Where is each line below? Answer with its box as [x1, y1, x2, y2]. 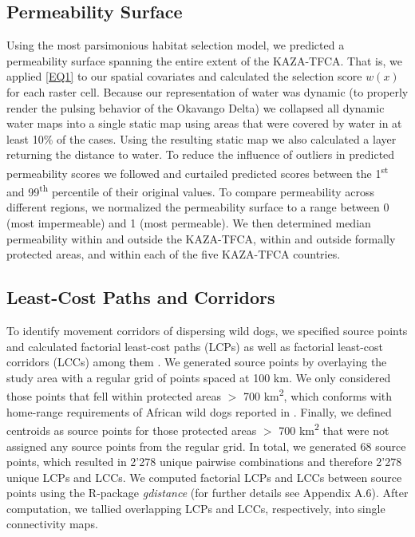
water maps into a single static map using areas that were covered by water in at [6, 115, 402, 132]
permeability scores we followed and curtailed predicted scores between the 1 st [6, 162, 389, 181]
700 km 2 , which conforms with [243, 385, 393, 405]
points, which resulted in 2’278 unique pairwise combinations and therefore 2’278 [6, 453, 402, 470]
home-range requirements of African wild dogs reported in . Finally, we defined [6, 403, 392, 420]
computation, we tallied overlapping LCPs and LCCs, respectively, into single [6, 499, 385, 516]
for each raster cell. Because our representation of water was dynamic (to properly [6, 83, 409, 100]
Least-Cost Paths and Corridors [6, 285, 275, 310]
